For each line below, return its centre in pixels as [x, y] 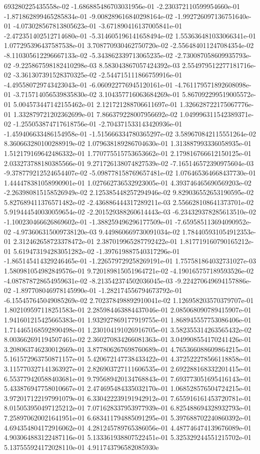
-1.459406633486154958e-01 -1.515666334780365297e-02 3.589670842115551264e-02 [130, 133]
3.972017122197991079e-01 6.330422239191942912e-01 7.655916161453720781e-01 [128, 398]
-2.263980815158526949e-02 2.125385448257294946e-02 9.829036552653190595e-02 [129, 192]
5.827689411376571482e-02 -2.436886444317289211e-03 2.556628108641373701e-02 [129, 202]
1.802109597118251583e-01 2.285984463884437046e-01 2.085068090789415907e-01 [128, 310]
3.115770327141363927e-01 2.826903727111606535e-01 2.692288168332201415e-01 [128, 368]
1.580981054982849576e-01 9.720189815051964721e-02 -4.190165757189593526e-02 [129, 271]
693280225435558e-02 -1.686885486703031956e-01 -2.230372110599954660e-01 [122, 6]
